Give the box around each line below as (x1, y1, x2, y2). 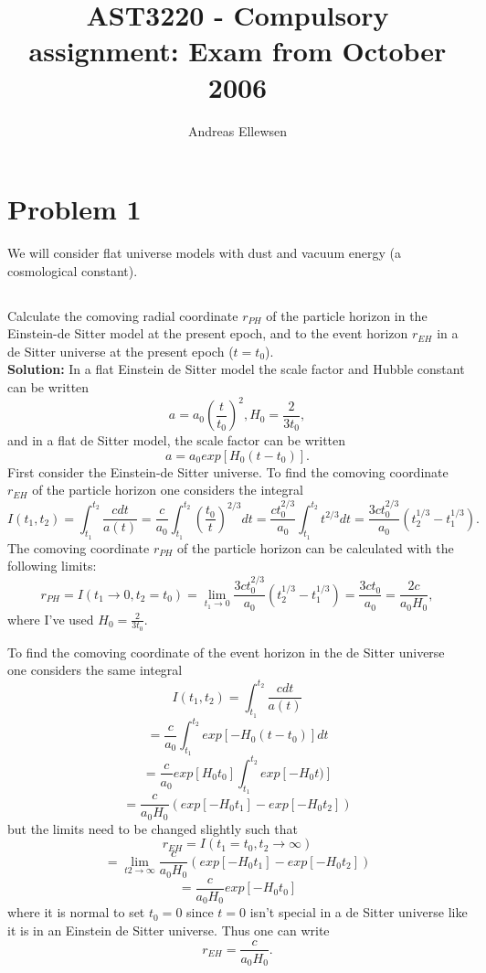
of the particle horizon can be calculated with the (177, 538, 454, 557)
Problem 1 (7, 190, 142, 228)
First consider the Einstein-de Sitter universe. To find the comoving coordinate (7, 462, 449, 481)
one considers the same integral (7, 660, 183, 679)
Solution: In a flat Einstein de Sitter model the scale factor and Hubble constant (7, 359, 465, 379)
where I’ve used (7, 609, 94, 628)
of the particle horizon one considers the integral (32, 480, 303, 499)
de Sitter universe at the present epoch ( (7, 341, 234, 360)
